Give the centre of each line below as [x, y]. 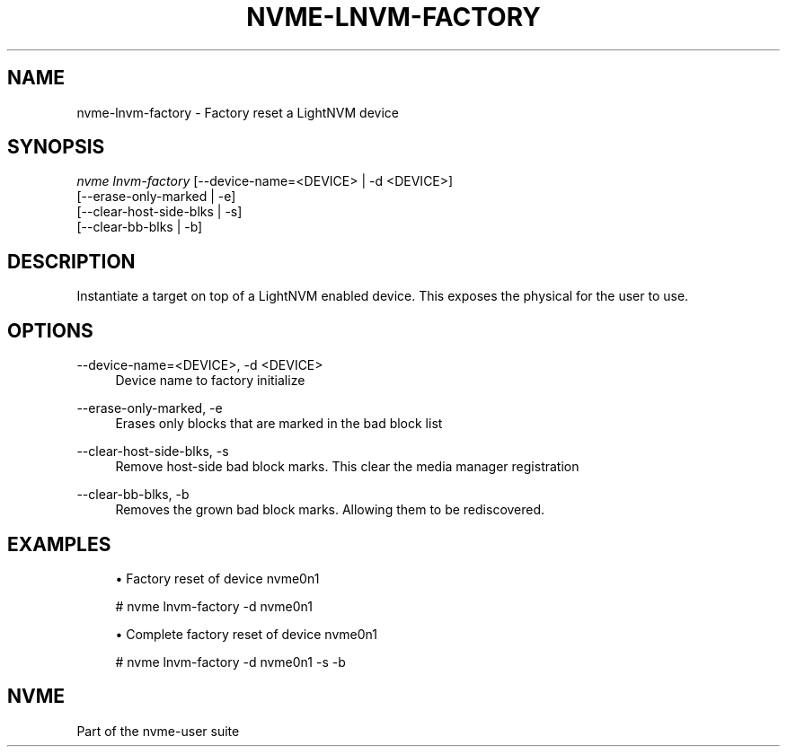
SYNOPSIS [56, 147]
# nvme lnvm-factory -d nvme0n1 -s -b [230, 662]
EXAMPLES [59, 544]
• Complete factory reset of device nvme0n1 [246, 634]
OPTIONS [50, 330]
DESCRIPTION [71, 261]
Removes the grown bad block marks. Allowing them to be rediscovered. [330, 510]
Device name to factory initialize [210, 381]
